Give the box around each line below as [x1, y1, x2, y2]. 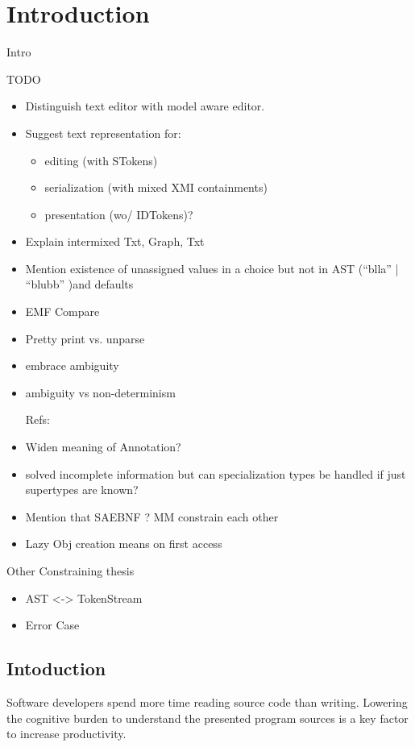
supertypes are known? [25, 481, 139, 498]
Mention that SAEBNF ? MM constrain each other [25, 508, 279, 525]
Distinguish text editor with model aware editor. [25, 98, 265, 114]
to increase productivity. [6, 725, 127, 742]
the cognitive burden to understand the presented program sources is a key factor [6, 709, 409, 726]
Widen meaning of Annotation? [25, 438, 181, 455]
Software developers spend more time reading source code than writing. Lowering [6, 693, 408, 710]
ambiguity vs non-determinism [25, 384, 176, 400]
